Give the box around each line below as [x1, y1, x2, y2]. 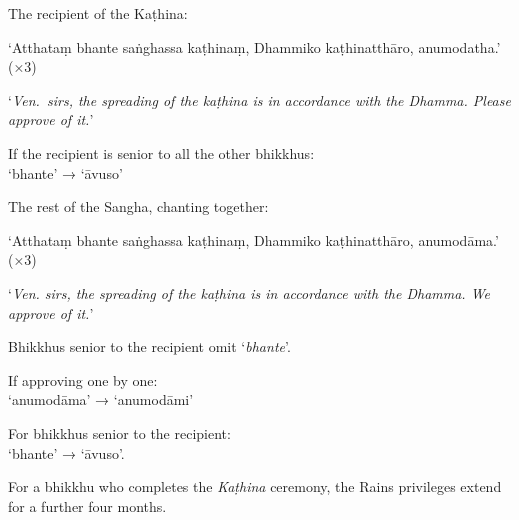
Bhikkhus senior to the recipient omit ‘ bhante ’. [8, 336, 291, 357]
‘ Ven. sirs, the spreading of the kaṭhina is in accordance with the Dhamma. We [8, 282, 491, 303]
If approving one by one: [8, 369, 158, 390]
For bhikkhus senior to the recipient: [8, 422, 231, 443]
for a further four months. [8, 495, 167, 516]
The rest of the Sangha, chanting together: [8, 196, 269, 217]
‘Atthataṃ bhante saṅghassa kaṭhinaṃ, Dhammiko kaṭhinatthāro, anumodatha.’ [8, 36, 501, 57]
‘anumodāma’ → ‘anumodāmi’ [8, 389, 194, 410]
